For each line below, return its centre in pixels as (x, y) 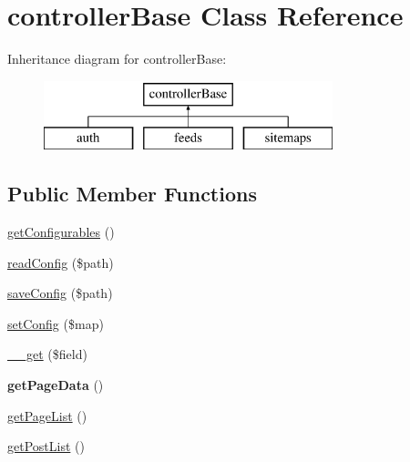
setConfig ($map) (56, 323)
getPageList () (47, 415)
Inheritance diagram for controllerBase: (117, 59)
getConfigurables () (61, 232)
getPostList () (46, 446)
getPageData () (56, 385)
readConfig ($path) (61, 262)
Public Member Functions (132, 194)
